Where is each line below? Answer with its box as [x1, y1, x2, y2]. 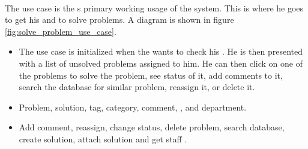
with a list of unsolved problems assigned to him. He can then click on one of [19, 56, 303, 69]
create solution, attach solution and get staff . [19, 132, 187, 145]
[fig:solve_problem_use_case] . [5, 25, 116, 37]
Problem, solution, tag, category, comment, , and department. [19, 100, 247, 113]
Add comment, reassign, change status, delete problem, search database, [19, 121, 285, 133]
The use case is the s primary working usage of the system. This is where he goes [5, 1, 304, 14]
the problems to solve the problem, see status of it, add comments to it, [19, 68, 283, 81]
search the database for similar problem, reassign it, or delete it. [19, 81, 255, 93]
